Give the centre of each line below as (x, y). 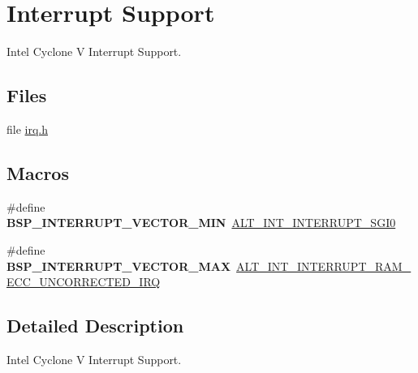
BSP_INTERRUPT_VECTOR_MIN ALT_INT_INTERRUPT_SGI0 (201, 223)
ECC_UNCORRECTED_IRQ (84, 282)
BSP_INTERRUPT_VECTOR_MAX (119, 266)
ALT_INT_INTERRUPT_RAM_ (324, 266)
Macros (38, 172)
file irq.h (28, 129)
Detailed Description (95, 326)
